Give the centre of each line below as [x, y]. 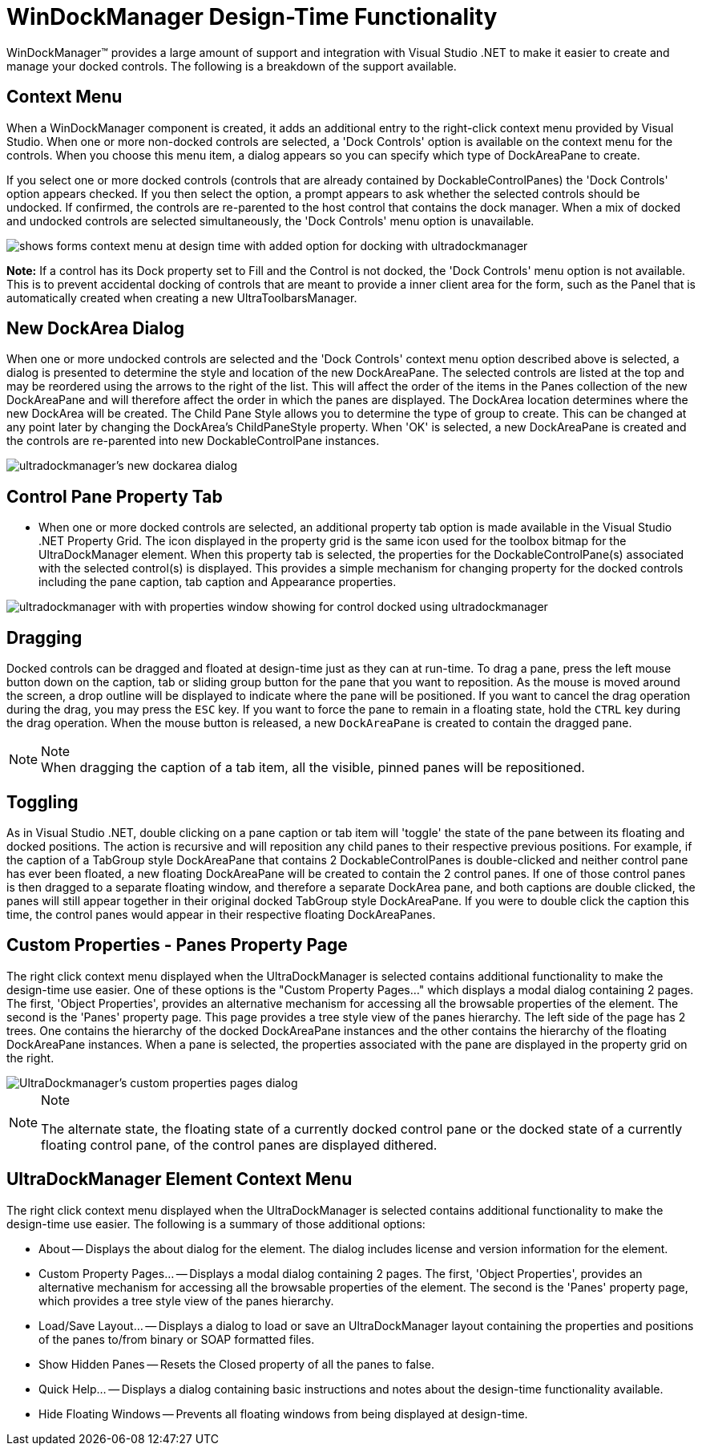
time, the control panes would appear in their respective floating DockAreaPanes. [221, 914]
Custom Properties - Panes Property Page [177, 945]
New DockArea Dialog [96, 329]
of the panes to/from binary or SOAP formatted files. [177, 1339]
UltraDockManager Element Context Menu [180, 1179]
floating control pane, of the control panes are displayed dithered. [239, 1145]
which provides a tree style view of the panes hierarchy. [186, 1300]
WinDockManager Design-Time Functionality [252, 17]
